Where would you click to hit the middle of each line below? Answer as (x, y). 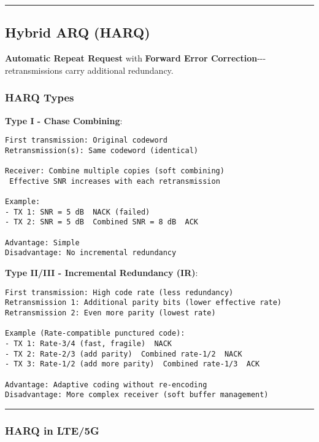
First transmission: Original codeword (86, 140)
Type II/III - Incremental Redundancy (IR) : (102, 273)
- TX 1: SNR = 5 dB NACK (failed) (78, 212)
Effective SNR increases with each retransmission (115, 181)
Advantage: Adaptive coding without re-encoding (106, 385)
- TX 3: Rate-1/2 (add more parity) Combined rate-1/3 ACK (133, 364)
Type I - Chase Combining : (64, 120)
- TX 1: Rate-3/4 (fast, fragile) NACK (89, 343)
